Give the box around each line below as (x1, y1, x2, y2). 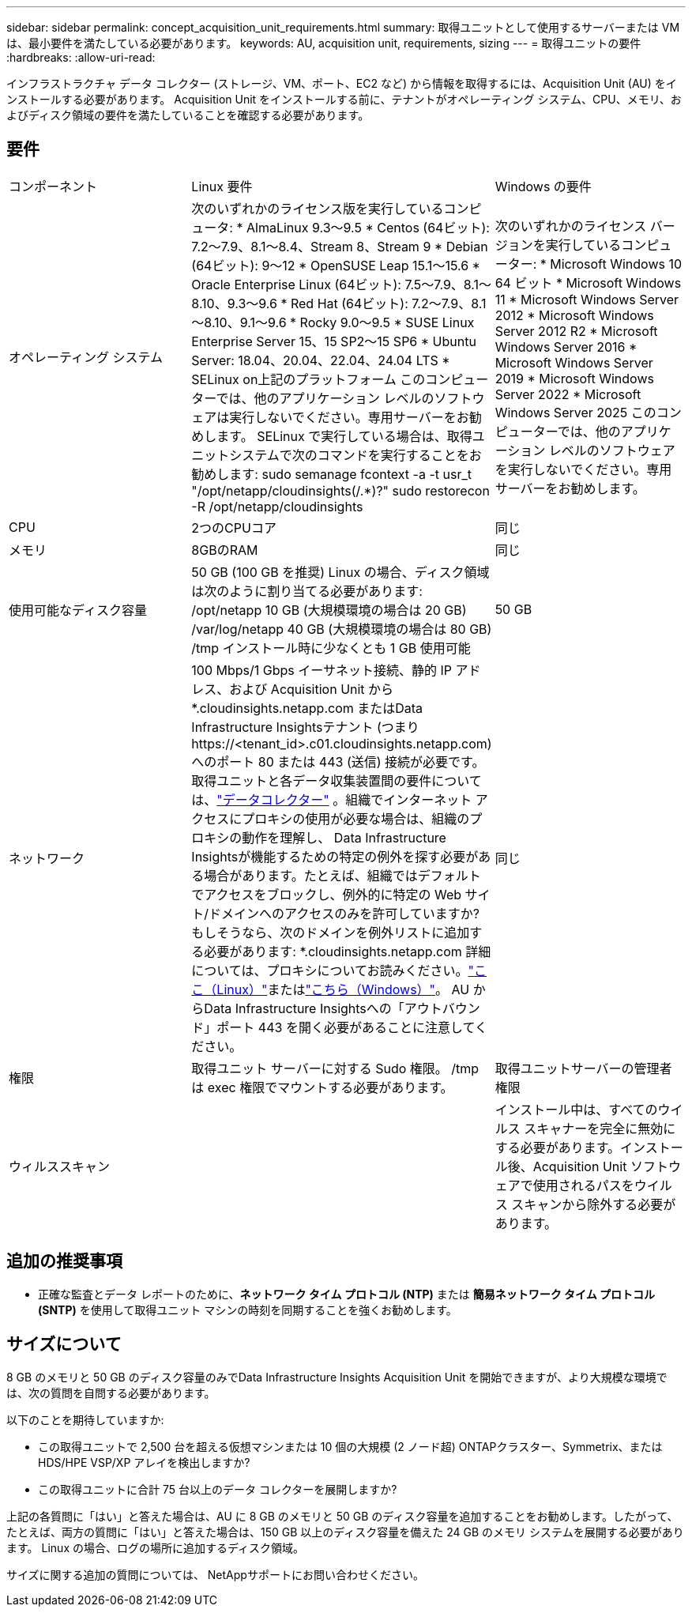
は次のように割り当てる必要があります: (191, 582, 423, 599)
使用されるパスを (532, 1177, 634, 1193)
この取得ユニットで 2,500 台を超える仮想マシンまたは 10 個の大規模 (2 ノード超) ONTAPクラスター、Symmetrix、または (38, 1439, 663, 1453)
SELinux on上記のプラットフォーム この (191, 371, 426, 387)
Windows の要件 (495, 178, 592, 194)
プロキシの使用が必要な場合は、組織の (242, 810, 470, 827)
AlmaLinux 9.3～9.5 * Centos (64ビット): (246, 219, 490, 236)
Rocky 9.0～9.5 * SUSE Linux (299, 314, 475, 330)
